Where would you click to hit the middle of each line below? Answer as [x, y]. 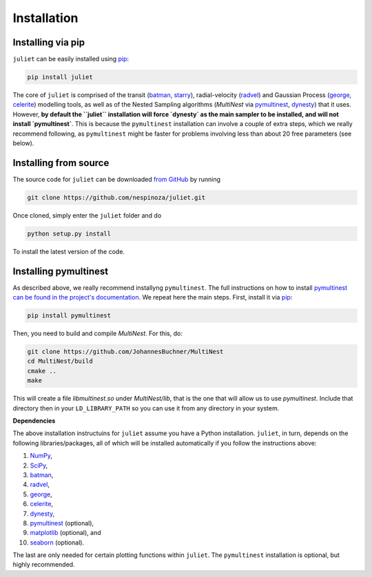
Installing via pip [49, 42]
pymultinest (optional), [62, 523]
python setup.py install [69, 233]
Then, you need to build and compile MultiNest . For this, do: [97, 333]
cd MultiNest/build [60, 361]
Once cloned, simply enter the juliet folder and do [87, 215]
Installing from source [61, 163]
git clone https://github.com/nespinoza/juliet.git [116, 197]
